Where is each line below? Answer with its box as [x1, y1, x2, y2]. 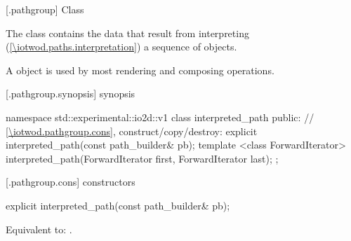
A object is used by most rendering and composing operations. [6, 62, 274, 77]
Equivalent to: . [6, 221, 72, 236]
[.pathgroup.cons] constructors [6, 174, 135, 189]
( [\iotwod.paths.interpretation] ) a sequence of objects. [6, 39, 237, 54]
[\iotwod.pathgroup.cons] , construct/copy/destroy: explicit [6, 123, 258, 138]
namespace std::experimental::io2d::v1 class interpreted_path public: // [6, 109, 314, 124]
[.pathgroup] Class [6, 2, 84, 16]
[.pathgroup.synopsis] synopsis [6, 86, 135, 101]
